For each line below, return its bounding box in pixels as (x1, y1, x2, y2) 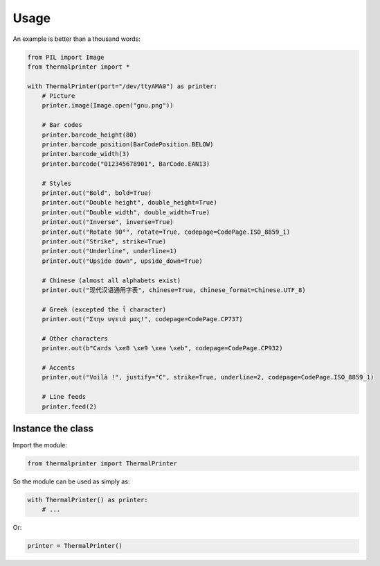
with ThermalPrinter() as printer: (27, 496, 148, 504)
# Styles (42, 179, 72, 187)
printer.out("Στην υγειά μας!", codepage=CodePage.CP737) (42, 316, 243, 323)
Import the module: (12, 441, 68, 449)
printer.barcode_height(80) (42, 130, 138, 139)
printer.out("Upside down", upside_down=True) (42, 257, 203, 265)
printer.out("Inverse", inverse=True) (42, 218, 174, 226)
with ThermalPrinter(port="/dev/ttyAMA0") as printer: (27, 82, 217, 90)
